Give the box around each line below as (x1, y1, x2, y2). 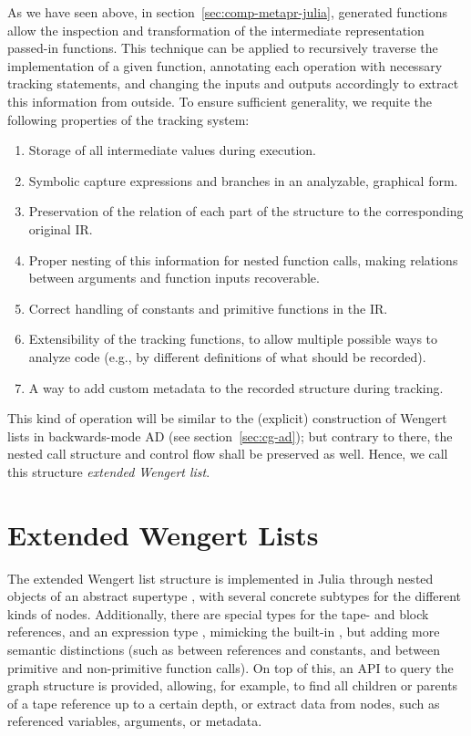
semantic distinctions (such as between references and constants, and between (7, 639, 441, 658)
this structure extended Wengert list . (7, 461, 210, 481)
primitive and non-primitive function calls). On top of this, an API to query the (7, 658, 454, 677)
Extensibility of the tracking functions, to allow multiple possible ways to (28, 329, 438, 348)
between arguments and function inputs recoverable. (28, 268, 320, 287)
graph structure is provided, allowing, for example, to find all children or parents (7, 676, 458, 695)
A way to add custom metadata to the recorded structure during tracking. (28, 378, 444, 397)
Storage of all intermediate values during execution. (28, 140, 317, 160)
